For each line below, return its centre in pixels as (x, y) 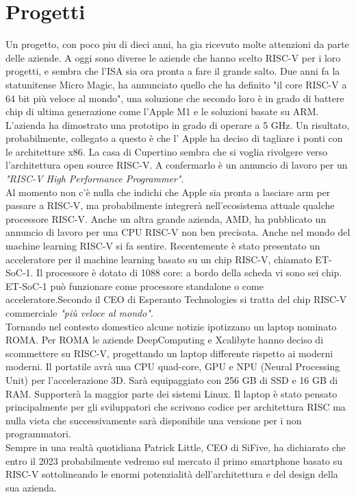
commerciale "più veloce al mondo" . (79, 313)
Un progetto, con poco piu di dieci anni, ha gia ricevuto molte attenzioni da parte (177, 44)
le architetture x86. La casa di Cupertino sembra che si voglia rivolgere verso (167, 151)
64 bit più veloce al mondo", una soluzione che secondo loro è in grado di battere (175, 98)
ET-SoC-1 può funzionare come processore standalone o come (135, 286)
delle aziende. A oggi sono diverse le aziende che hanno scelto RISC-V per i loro (173, 57)
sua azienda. (31, 487)
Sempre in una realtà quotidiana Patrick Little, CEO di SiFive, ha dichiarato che (176, 447)
